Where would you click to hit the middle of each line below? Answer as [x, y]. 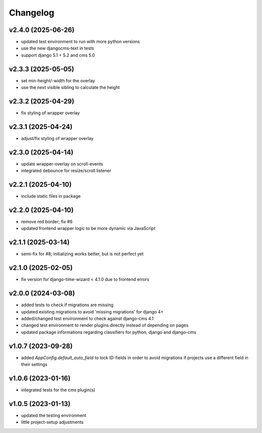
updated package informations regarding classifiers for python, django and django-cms [109, 332]
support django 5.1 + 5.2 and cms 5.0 [58, 55]
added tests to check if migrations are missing [67, 305]
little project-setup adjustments [52, 422]
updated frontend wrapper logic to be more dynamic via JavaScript [88, 228]
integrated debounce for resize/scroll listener [66, 171]
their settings [34, 364]
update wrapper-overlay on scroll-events [62, 164]
